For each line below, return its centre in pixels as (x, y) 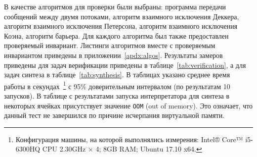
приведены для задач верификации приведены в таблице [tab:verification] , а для (125, 65)
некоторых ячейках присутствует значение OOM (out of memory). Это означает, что (128, 105)
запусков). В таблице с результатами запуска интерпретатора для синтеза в (117, 96)
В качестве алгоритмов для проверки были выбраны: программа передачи (115, 6)
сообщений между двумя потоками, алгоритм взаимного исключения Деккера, (122, 16)
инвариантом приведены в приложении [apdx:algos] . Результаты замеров (113, 55)
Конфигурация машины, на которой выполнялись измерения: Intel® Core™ (129, 139)
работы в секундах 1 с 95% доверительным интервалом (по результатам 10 (117, 85)
